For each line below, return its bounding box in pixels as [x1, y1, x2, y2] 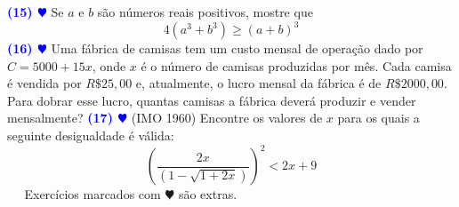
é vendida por [7, 74, 82, 92]
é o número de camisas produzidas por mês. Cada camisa [141, 56, 452, 75]
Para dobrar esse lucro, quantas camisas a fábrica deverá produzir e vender [7, 91, 416, 109]
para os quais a [337, 108, 420, 127]
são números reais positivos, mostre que [97, 3, 313, 20]
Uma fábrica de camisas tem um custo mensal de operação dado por [51, 39, 423, 58]
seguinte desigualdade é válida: [7, 126, 174, 145]
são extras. [178, 185, 238, 203]
